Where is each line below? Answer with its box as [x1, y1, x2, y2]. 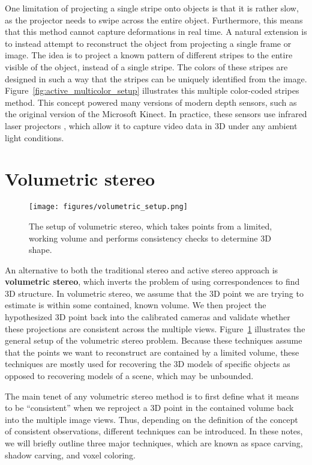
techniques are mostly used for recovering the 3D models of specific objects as [5, 357, 290, 370]
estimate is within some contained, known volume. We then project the [5, 299, 266, 311]
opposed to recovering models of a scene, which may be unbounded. [5, 369, 254, 382]
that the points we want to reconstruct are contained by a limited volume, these [5, 345, 299, 358]
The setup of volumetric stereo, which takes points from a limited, [29, 219, 272, 232]
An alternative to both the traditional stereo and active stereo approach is [5, 263, 278, 276]
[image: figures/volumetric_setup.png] [29, 202, 188, 211]
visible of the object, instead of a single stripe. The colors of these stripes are [5, 60, 288, 73]
